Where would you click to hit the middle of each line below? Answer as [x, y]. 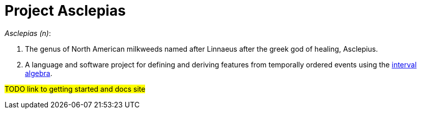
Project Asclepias [65, 11]
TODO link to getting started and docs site [75, 89]
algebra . [39, 73]
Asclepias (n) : [28, 33]
